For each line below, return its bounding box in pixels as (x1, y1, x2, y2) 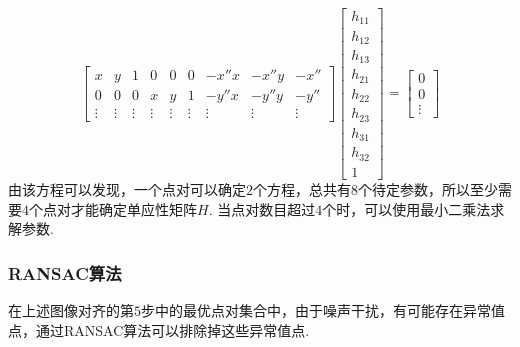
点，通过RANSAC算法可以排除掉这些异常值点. (8, 319, 310, 340)
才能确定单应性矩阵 (70, 198, 197, 219)
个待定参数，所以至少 (358, 178, 498, 199)
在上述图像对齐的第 (8, 299, 134, 320)
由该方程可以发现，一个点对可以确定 (8, 178, 246, 199)
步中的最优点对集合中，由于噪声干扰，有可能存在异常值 (141, 299, 505, 320)
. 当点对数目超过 (208, 198, 316, 219)
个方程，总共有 (253, 178, 351, 199)
